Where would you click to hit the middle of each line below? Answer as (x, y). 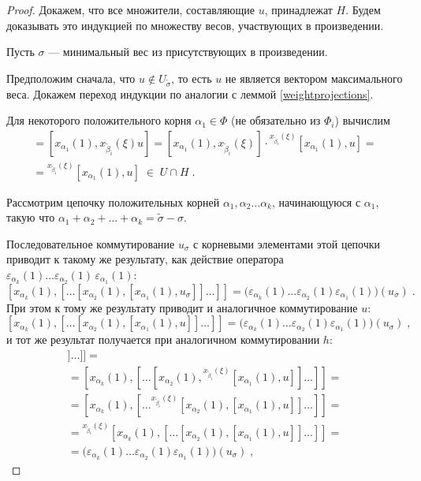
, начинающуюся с (317, 201)
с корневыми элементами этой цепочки (287, 243)
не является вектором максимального (314, 78)
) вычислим (362, 120)
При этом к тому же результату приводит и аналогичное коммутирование (182, 307)
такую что (31, 217)
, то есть (192, 78)
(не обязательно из (276, 120)
